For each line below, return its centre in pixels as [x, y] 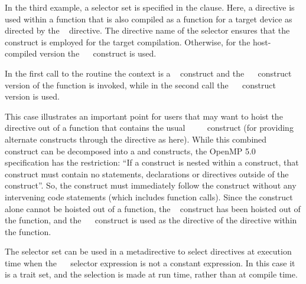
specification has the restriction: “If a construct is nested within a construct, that [152, 162]
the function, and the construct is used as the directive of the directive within [151, 220]
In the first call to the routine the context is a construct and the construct [148, 73]
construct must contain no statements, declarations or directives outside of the [147, 174]
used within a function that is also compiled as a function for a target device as [149, 19]
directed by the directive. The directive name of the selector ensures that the [147, 30]
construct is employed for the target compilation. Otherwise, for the [128, 42]
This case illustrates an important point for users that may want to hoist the [144, 116]
